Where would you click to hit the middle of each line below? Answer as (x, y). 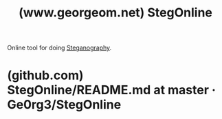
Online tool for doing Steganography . (59, 48)
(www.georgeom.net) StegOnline (115, 13)
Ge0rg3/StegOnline (64, 105)
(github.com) (45, 75)
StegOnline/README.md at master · (112, 90)
